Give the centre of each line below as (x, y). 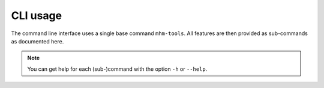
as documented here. (37, 41)
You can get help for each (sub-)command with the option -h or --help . (117, 69)
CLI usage (37, 15)
